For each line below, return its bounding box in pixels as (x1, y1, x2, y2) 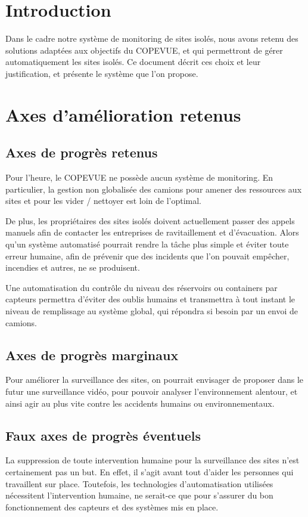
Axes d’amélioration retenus (5, 102, 241, 126)
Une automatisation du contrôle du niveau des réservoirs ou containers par (5, 281, 278, 293)
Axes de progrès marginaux (5, 345, 179, 364)
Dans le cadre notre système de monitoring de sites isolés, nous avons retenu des (5, 32, 298, 45)
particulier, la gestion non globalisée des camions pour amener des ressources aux (5, 182, 302, 195)
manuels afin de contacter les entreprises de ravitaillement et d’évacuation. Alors (5, 226, 299, 239)
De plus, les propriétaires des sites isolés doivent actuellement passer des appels (5, 214, 295, 227)
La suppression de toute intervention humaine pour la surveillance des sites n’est (5, 454, 300, 466)
